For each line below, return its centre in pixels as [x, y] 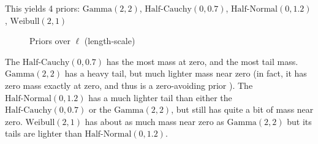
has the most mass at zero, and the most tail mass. [202, 61]
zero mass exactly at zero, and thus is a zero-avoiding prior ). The [129, 85]
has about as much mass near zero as [154, 121]
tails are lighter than [44, 133]
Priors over [50, 41]
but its [299, 121]
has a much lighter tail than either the [160, 97]
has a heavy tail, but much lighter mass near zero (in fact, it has [186, 73]
